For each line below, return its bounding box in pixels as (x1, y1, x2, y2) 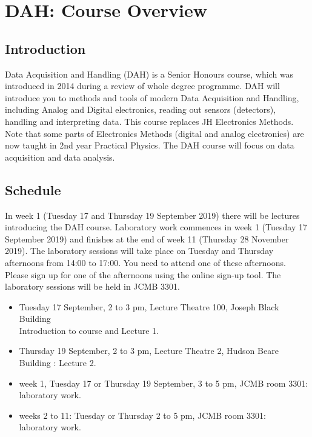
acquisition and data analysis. (5, 150, 115, 163)
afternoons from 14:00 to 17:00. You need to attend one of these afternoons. (5, 256, 286, 269)
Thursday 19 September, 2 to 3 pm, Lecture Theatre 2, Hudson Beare (19, 344, 279, 357)
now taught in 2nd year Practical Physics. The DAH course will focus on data (5, 139, 294, 152)
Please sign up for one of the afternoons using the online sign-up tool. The (5, 268, 281, 281)
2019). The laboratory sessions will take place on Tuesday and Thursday (5, 244, 274, 257)
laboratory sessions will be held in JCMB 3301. (5, 280, 180, 293)
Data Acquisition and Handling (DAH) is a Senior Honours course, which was (5, 67, 294, 80)
